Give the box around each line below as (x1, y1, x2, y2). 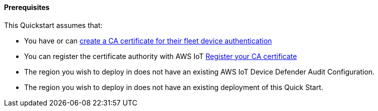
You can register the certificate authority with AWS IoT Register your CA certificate (24, 51, 297, 60)
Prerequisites (4, 3, 50, 11)
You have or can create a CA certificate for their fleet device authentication (24, 36, 272, 45)
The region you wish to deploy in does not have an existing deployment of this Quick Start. (24, 82, 323, 91)
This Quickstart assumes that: (4, 20, 102, 29)
